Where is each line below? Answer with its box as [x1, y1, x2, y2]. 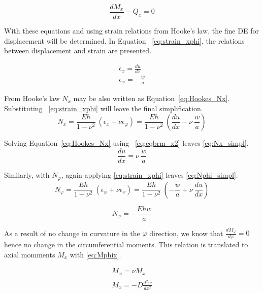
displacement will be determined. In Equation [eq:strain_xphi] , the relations [4, 35, 245, 46]
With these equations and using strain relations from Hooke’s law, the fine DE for [4, 25, 259, 36]
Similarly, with [4, 170, 50, 180]
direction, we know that [149, 227, 223, 238]
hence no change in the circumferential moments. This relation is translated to [4, 239, 248, 250]
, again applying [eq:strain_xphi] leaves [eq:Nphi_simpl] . [61, 170, 238, 180]
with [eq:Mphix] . [70, 249, 121, 259]
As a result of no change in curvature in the [4, 227, 140, 238]
